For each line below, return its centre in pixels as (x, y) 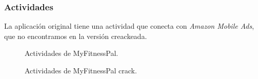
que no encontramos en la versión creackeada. (76, 36)
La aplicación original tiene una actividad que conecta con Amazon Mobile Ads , (129, 26)
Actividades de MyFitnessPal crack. (81, 70)
